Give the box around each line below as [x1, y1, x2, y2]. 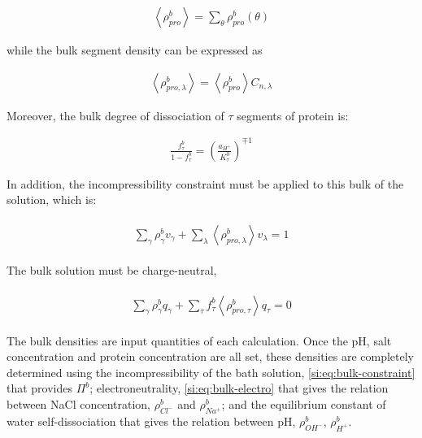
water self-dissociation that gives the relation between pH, [7, 412, 296, 429]
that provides [7, 379, 73, 397]
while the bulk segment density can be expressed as [7, 41, 263, 59]
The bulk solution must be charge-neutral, [7, 262, 217, 279]
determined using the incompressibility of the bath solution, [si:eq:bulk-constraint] [7, 363, 415, 380]
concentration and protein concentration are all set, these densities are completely [7, 348, 414, 365]
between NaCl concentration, [7, 396, 150, 413]
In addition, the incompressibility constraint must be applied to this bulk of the [7, 175, 404, 192]
